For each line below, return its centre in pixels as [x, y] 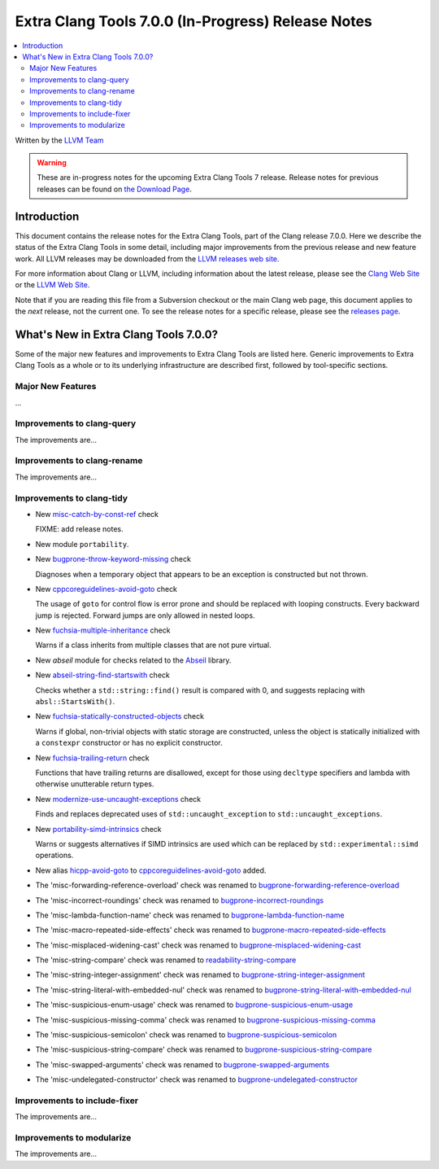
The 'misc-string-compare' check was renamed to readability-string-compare [166, 960]
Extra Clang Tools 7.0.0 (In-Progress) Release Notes [194, 21]
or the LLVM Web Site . [52, 285]
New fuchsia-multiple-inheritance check [103, 630]
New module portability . [82, 544]
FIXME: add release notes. [79, 529]
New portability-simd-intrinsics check [98, 829]
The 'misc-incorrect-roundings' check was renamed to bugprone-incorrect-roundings [180, 900]
